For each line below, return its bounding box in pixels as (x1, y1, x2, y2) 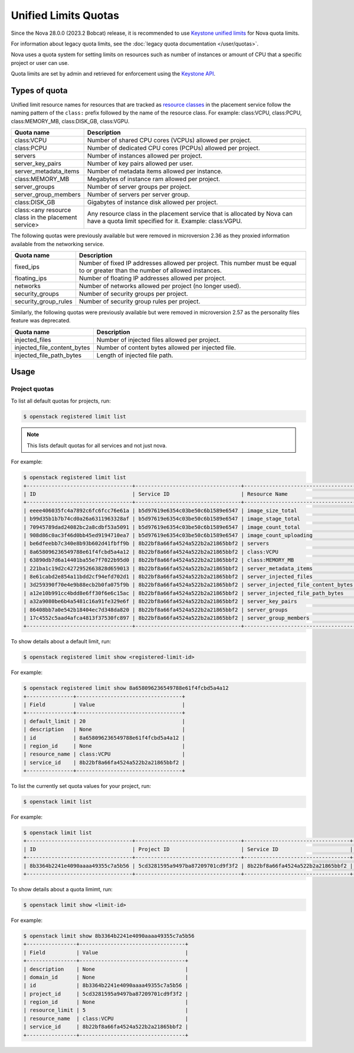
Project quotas (11, 385, 54, 393)
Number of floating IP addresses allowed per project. (78, 274, 227, 282)
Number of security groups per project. (78, 289, 188, 297)
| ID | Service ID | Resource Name (23, 490, 289, 498)
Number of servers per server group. (87, 191, 190, 199)
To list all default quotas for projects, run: (11, 397, 112, 404)
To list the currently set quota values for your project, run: (11, 783, 152, 790)
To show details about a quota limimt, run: (11, 886, 113, 892)
